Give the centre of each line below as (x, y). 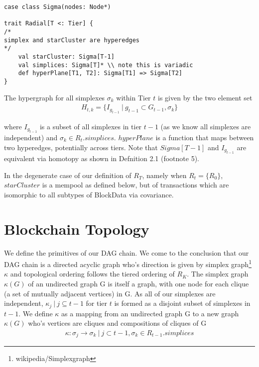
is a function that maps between (205, 137)
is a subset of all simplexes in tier (91, 126)
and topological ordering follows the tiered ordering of (92, 274)
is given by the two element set (205, 97)
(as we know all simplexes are (206, 126)
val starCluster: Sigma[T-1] (66, 56)
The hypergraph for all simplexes (55, 97)
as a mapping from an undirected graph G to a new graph (150, 313)
